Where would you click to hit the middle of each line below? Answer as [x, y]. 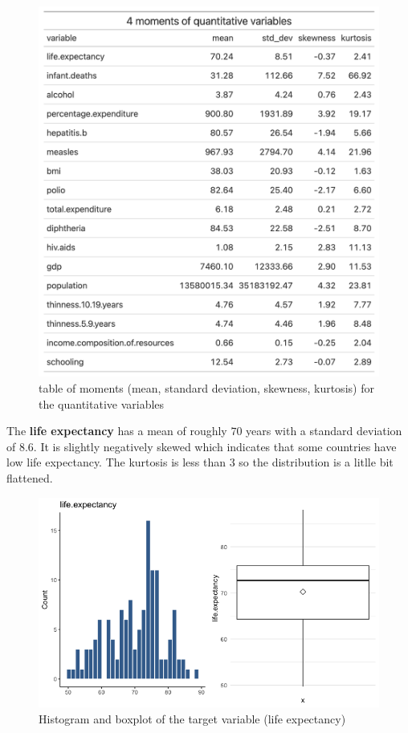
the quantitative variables [102, 403]
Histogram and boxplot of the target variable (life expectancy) [192, 718]
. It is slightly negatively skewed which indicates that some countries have [215, 446]
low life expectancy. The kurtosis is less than [116, 462]
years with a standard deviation [324, 431]
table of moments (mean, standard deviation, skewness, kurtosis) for [206, 387]
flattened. [30, 477]
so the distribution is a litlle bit [316, 462]
